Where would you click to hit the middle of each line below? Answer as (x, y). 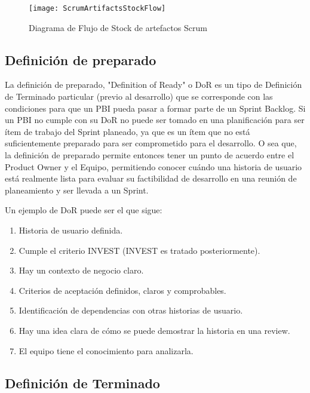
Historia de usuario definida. (71, 230)
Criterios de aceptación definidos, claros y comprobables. (122, 290)
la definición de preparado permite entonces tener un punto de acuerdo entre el (150, 155)
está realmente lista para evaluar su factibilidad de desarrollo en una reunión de (151, 178)
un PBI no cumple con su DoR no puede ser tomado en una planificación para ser (155, 120)
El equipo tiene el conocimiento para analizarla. (106, 350)
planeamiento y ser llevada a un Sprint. (77, 190)
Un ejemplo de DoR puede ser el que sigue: (84, 210)
